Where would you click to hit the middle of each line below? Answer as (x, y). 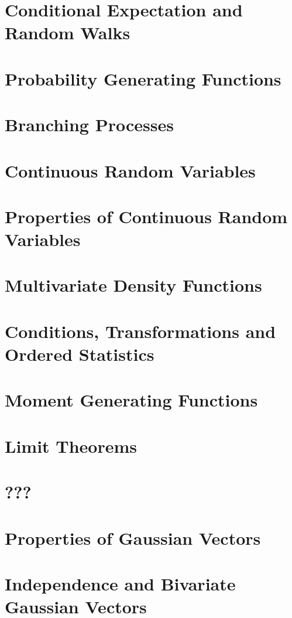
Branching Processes (89, 124)
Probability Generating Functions (143, 78)
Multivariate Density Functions (133, 285)
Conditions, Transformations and (140, 331)
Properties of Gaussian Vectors (133, 537)
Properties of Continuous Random (146, 216)
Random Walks (68, 33)
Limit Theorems (71, 445)
